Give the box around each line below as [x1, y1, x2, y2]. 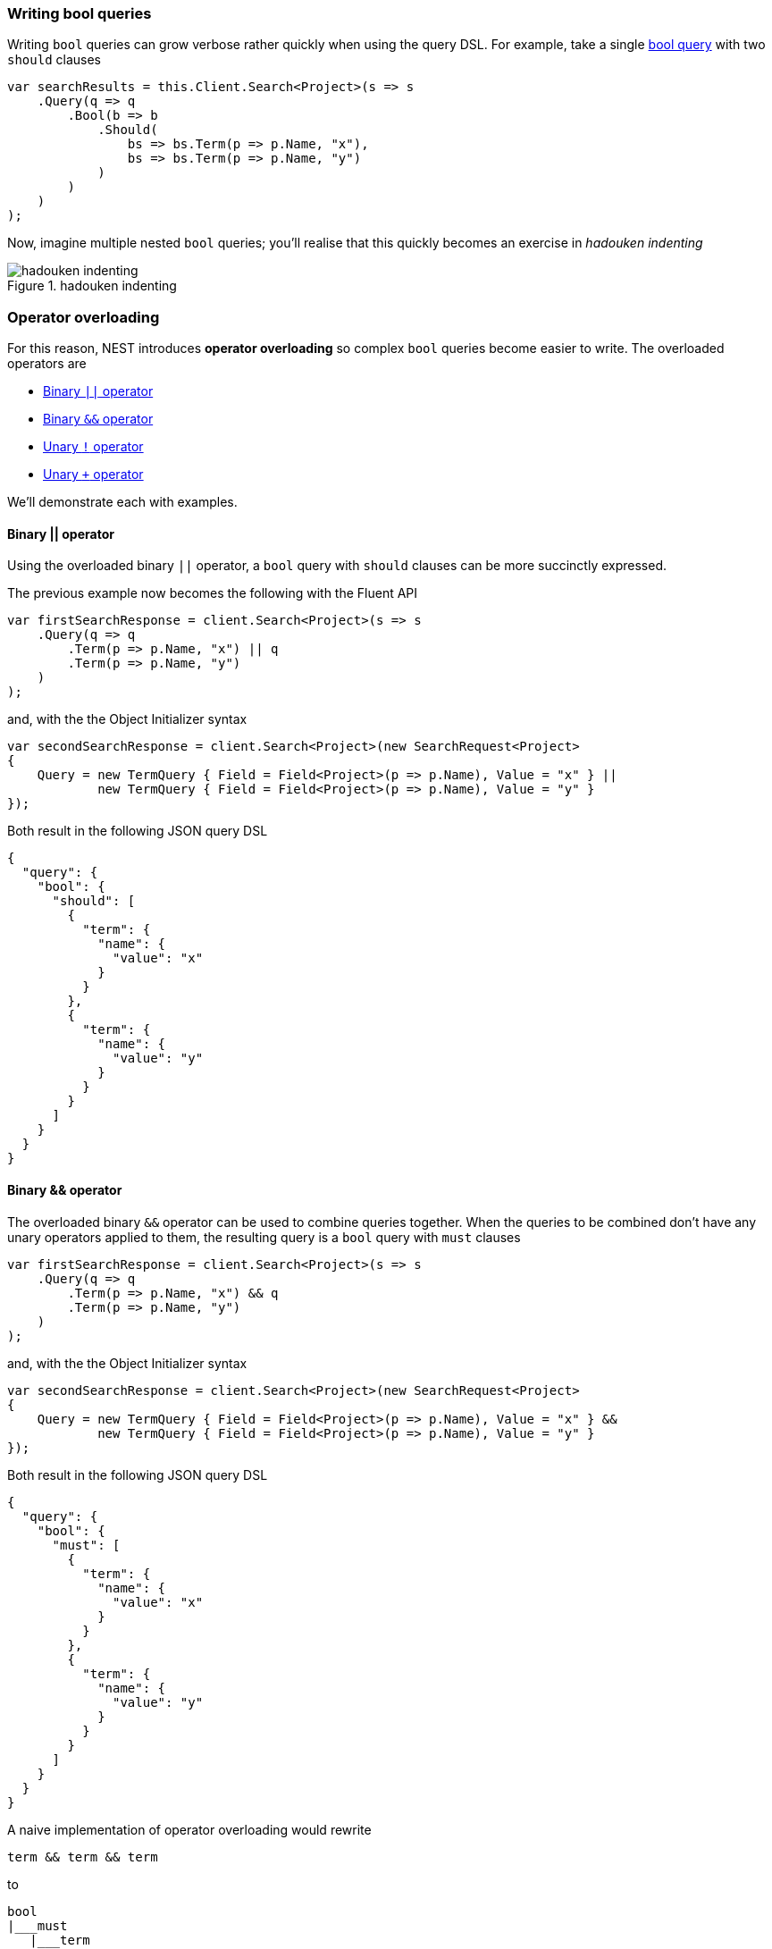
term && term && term [7, 1849, 158, 1864]
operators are [7, 356, 87, 372]
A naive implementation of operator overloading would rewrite [7, 1821, 372, 1837]
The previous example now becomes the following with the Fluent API [7, 585, 418, 601]
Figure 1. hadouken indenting [7, 278, 177, 294]
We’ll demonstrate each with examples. [7, 494, 238, 510]
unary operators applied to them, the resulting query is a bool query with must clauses [7, 1229, 521, 1245]
